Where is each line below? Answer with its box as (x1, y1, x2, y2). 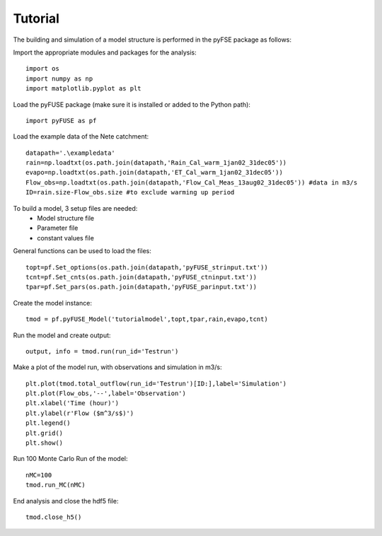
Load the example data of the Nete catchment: (13, 132, 149, 141)
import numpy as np (25, 74, 93, 83)
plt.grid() (25, 429, 64, 437)
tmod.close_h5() (25, 513, 82, 521)
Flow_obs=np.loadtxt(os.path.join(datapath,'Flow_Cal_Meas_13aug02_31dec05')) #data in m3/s (25, 178, 358, 187)
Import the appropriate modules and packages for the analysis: (13, 48, 197, 57)
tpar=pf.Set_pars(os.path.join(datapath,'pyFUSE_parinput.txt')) (25, 283, 257, 291)
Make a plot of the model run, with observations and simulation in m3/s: (13, 363, 222, 371)
